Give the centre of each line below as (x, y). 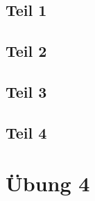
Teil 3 (26, 91)
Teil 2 (26, 51)
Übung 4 (48, 183)
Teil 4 (26, 132)
